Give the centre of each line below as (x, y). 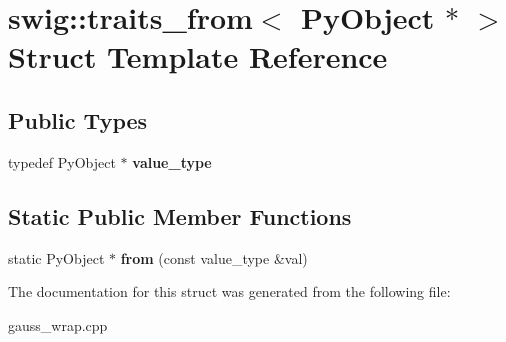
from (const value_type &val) (214, 257)
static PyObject (56, 257)
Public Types (78, 119)
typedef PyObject (62, 161)
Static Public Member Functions (180, 215)
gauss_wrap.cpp (58, 324)
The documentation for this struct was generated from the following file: (229, 291)
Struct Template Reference (198, 56)
